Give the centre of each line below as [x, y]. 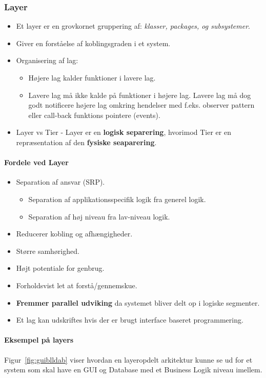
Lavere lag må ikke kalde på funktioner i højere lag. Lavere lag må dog [140, 95]
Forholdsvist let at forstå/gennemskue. [77, 285]
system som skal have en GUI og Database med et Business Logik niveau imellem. [133, 370]
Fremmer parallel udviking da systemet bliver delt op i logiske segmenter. [138, 302]
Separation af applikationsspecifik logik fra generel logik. [117, 199]
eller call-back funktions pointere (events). [94, 115]
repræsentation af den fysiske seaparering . [86, 142]
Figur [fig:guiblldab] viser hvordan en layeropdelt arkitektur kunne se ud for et [128, 359]
